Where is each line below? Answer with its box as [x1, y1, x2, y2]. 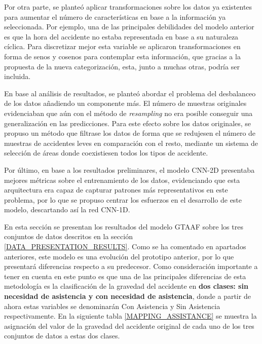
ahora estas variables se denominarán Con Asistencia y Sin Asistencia [4, 300, 220, 311]
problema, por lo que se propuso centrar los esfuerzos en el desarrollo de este [4, 194, 242, 205]
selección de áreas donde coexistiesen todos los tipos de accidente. [4, 147, 208, 158]
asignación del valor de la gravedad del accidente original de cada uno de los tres [4, 320, 254, 331]
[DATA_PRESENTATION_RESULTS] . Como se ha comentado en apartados [4, 241, 246, 252]
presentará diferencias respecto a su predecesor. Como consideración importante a [4, 261, 258, 272]
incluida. [4, 71, 31, 82]
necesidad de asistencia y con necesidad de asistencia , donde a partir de [4, 291, 251, 301]
